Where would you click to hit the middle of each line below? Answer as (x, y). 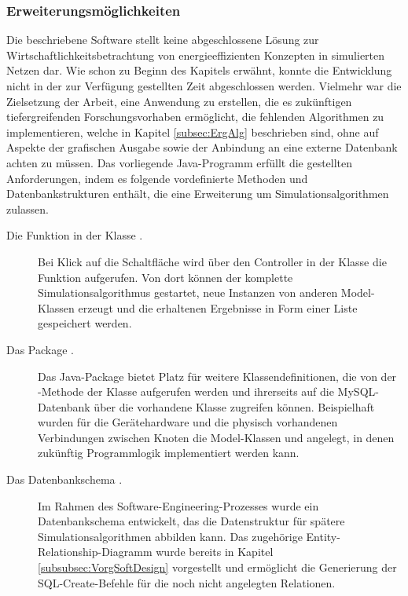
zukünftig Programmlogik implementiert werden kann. (169, 453)
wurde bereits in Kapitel (215, 552)
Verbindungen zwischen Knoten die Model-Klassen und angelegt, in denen (216, 437)
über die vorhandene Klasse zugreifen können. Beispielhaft (234, 406)
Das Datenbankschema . (64, 479)
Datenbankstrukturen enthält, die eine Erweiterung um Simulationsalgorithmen (198, 194)
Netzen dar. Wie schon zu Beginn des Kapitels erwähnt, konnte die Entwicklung (199, 70)
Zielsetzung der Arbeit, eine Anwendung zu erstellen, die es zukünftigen (179, 101)
